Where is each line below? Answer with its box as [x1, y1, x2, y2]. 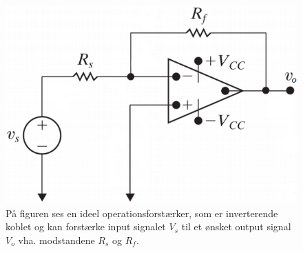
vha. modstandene [18, 233, 95, 247]
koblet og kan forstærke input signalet [6, 219, 166, 234]
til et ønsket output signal [181, 219, 291, 234]
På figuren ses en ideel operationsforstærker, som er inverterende [6, 205, 278, 220]
